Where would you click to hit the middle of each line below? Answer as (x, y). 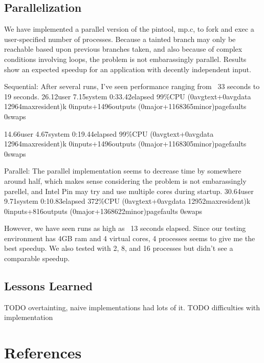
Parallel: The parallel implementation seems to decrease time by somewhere (123, 171)
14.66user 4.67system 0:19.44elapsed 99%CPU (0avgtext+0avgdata (109, 133)
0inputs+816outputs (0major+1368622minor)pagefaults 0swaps (103, 211)
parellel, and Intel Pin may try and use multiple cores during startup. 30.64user (129, 191)
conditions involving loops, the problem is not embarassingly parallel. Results (125, 59)
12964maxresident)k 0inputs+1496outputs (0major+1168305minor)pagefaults (125, 144)
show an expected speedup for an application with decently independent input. (128, 69)
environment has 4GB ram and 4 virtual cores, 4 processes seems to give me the (130, 238)
